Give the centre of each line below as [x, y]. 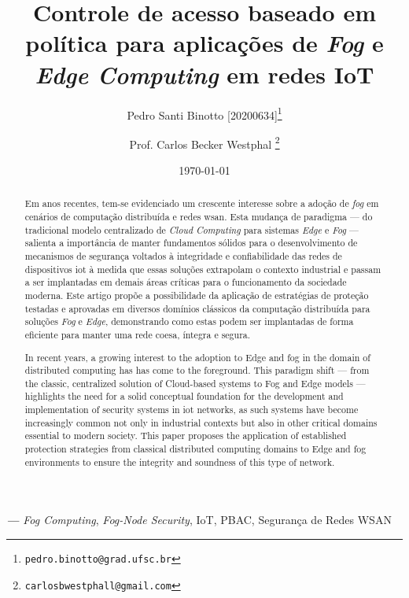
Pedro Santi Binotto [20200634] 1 [204, 113]
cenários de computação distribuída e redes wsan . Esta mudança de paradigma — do [199, 217]
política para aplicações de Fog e [204, 43]
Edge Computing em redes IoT [204, 74]
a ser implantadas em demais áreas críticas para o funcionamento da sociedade [186, 282]
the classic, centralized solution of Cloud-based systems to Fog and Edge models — [195, 383]
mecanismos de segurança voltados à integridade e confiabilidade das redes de [183, 256]
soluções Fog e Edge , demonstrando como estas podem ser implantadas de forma [189, 321]
